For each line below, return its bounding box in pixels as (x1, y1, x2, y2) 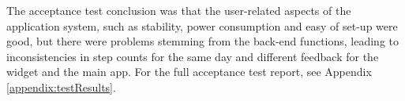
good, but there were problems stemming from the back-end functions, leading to (6, 33, 399, 49)
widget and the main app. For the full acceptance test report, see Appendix (6, 63, 372, 80)
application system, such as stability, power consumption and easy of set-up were (6, 17, 398, 34)
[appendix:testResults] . (6, 78, 116, 95)
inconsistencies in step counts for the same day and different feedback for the (6, 48, 379, 64)
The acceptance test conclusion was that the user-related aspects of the (6, 2, 351, 18)
